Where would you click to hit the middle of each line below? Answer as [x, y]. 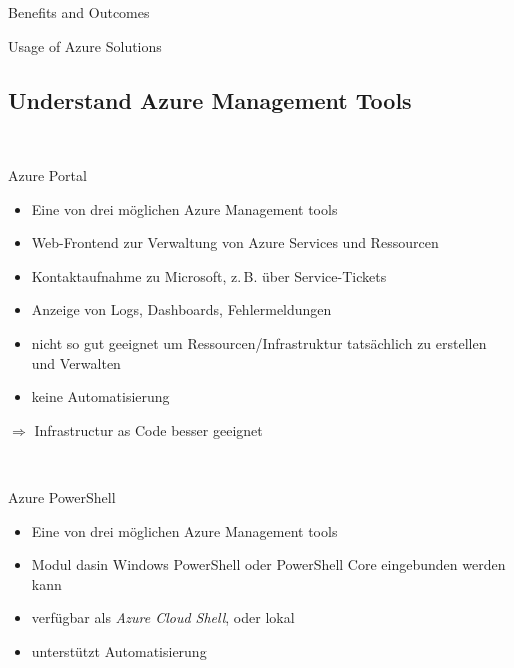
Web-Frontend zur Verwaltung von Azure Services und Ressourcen [235, 242]
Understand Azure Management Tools [210, 99]
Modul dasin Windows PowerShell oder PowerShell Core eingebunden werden [268, 564]
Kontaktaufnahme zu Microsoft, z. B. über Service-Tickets [209, 275]
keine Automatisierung [100, 396]
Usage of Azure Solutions [85, 45]
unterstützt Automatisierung [119, 650]
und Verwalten [76, 362]
